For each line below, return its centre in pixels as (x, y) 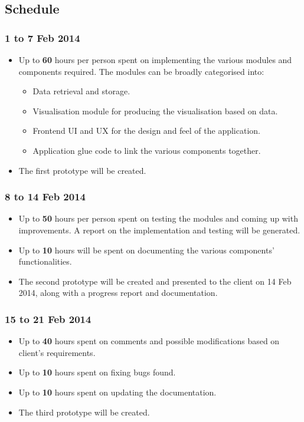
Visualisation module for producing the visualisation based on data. (155, 111)
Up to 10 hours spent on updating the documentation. (117, 392)
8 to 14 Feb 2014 (45, 197)
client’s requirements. (57, 352)
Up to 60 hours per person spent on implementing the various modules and (155, 60)
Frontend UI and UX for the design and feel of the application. (146, 131)
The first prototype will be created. (82, 170)
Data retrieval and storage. (81, 91)
